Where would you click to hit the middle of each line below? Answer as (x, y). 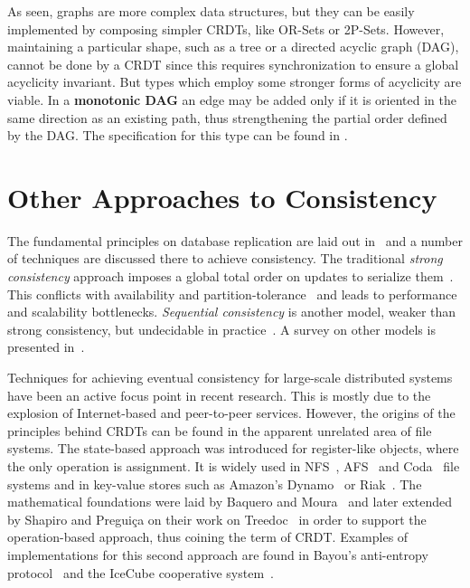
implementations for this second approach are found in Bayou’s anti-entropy (218, 554)
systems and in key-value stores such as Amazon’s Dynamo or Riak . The (215, 484)
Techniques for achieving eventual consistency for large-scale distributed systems (230, 378)
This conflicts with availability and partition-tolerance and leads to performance (232, 294)
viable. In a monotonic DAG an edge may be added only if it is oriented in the (232, 99)
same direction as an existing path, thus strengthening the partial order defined (227, 117)
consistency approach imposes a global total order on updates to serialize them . (230, 276)
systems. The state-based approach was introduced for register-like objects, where (233, 448)
